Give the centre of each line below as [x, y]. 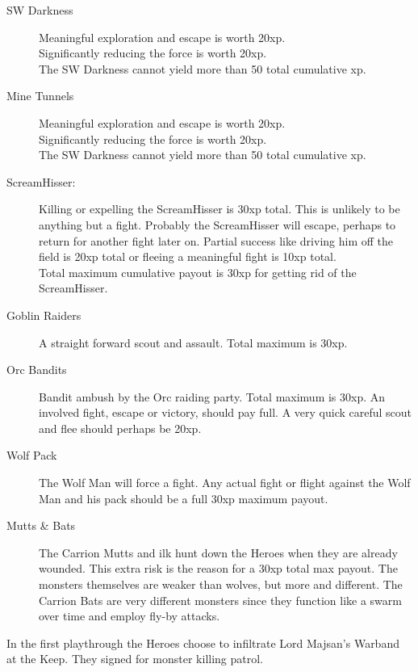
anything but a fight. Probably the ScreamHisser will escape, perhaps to [217, 224]
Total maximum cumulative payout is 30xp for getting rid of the [198, 272]
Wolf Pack [32, 455]
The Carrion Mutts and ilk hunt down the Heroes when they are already [218, 552]
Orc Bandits [37, 370]
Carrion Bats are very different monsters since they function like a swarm [220, 600]
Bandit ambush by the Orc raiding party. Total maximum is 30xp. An [212, 396]
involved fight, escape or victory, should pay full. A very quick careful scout [226, 412]
